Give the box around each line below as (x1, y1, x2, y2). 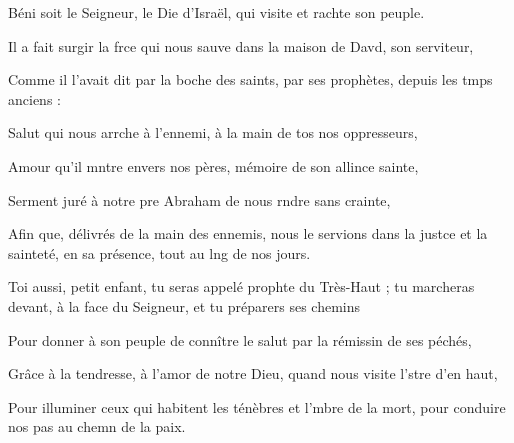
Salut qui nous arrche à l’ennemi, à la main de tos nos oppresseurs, (8, 122, 418, 143)
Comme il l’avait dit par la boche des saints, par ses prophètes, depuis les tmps (8, 69, 493, 90)
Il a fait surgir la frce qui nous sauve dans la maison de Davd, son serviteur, (8, 35, 474, 56)
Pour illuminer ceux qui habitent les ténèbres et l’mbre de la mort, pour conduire (8, 396, 506, 417)
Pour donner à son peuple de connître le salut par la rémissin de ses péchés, (8, 329, 472, 350)
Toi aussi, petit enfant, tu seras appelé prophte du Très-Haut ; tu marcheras (8, 276, 475, 297)
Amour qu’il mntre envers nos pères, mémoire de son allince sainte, (8, 155, 419, 176)
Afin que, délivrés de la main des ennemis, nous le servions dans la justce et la (8, 223, 488, 244)
